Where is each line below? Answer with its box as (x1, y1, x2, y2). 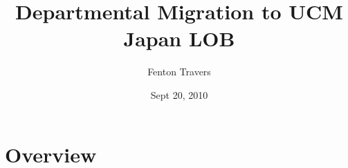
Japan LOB (123, 24, 235, 53)
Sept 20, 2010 (150, 87, 208, 102)
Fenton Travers (147, 64, 211, 79)
